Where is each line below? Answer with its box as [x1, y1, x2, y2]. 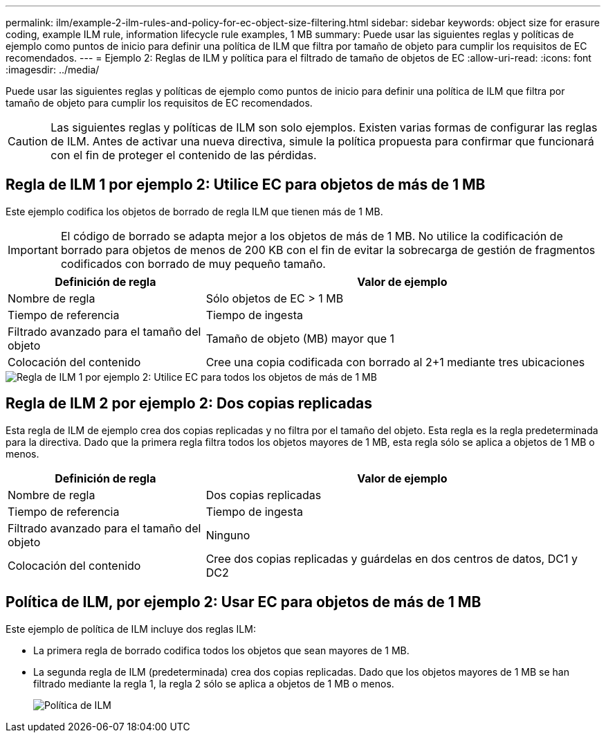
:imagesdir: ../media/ [6, 64, 100, 75]
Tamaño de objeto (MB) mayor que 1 [205, 331, 394, 345]
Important [8, 242, 58, 257]
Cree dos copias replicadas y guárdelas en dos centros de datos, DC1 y [205, 551, 578, 566]
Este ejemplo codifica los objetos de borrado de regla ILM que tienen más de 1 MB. [6, 205, 383, 217]
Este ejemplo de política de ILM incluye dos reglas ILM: [6, 622, 256, 635]
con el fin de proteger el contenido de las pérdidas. [50, 148, 317, 162]
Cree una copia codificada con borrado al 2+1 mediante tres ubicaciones [205, 354, 585, 369]
